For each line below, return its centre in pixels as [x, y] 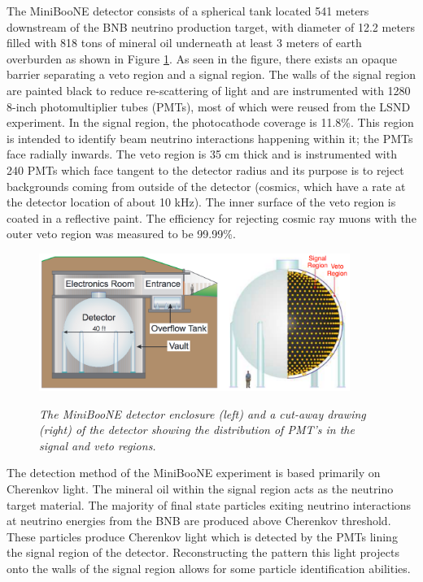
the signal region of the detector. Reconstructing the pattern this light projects [203, 552]
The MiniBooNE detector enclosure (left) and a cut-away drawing [203, 413]
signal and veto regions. [98, 445]
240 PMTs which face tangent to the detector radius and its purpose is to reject [205, 169]
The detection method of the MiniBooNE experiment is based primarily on [194, 473]
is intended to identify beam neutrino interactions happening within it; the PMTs [210, 138]
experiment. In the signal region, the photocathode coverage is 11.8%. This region [210, 122]
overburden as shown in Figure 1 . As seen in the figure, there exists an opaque [202, 58]
